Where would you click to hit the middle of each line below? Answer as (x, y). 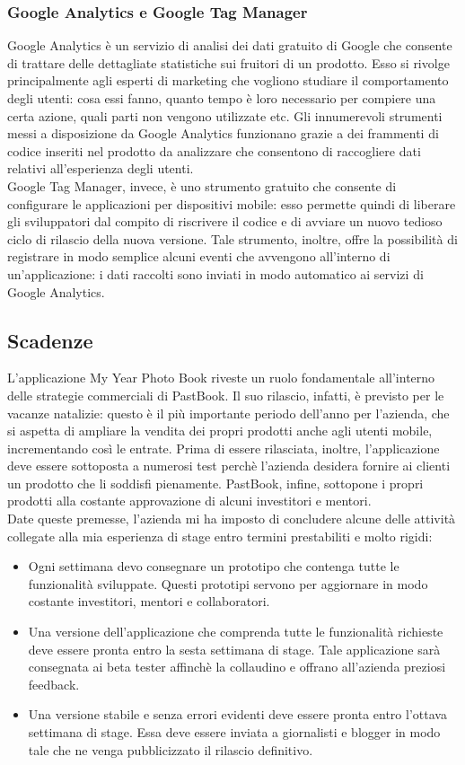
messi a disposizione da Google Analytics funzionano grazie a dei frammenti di (223, 133)
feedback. (54, 684)
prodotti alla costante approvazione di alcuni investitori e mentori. (189, 501)
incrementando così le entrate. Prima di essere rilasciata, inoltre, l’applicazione (224, 448)
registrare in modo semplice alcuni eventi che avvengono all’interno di (199, 256)
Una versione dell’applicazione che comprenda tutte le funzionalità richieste (236, 632)
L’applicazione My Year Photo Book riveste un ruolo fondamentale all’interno (221, 378)
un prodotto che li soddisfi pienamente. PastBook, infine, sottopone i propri (215, 483)
